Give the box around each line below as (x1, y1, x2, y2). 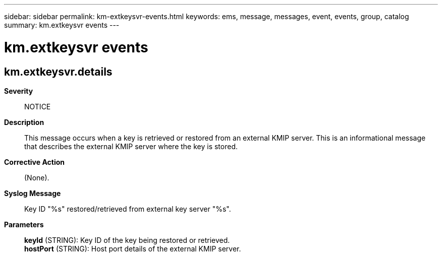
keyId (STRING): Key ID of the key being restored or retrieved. (24, 235, 230, 244)
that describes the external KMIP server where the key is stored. (24, 142, 238, 151)
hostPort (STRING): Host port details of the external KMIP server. (24, 244, 241, 253)
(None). (24, 173, 49, 182)
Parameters (4, 220, 44, 229)
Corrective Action (4, 157, 65, 166)
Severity (4, 86, 33, 95)
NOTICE (24, 102, 51, 111)
